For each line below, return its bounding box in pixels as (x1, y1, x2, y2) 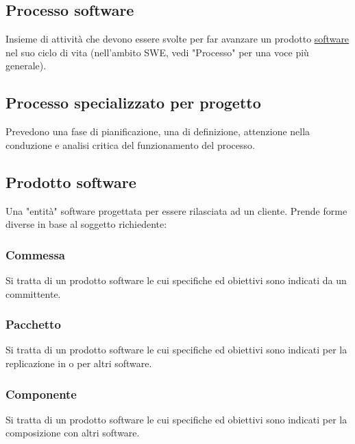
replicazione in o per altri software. (5, 355, 152, 370)
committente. (5, 286, 61, 301)
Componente (5, 385, 77, 402)
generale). (5, 58, 47, 73)
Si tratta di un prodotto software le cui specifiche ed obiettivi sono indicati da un (5, 272, 347, 287)
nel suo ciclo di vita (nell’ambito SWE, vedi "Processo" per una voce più (5, 45, 309, 59)
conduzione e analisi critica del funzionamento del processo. (5, 137, 255, 152)
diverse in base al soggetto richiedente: (5, 217, 167, 231)
